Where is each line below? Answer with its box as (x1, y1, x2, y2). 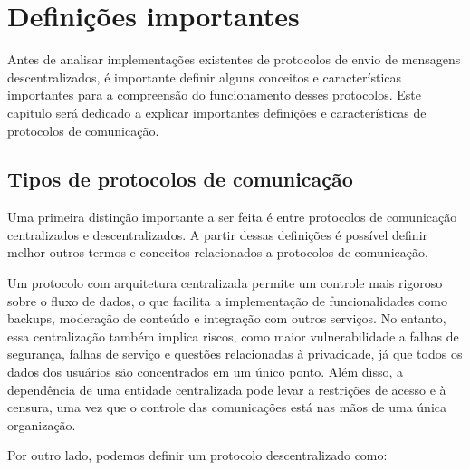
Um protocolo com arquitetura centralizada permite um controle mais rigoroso (7, 273, 443, 293)
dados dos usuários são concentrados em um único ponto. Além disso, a (7, 362, 403, 381)
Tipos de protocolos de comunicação (7, 165, 353, 193)
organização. (7, 415, 76, 434)
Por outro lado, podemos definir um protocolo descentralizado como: (7, 446, 388, 465)
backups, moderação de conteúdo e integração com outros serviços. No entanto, (7, 309, 446, 328)
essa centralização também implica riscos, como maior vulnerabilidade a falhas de (7, 326, 459, 345)
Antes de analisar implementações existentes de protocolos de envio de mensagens (7, 50, 461, 69)
